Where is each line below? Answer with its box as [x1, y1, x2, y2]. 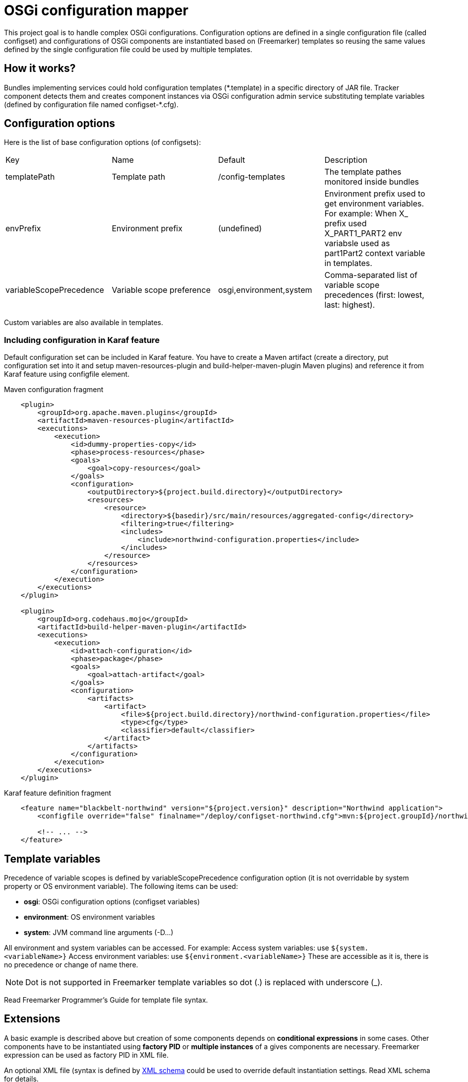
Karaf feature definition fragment [4, 789, 112, 798]
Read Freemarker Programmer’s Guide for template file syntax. [4, 996, 208, 1005]
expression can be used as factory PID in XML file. [4, 1050, 169, 1059]
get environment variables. [324, 199, 424, 209]
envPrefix [5, 223, 41, 234]
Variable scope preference [112, 285, 211, 295]
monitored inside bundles [324, 177, 419, 187]
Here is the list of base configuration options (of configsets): [4, 138, 201, 147]
